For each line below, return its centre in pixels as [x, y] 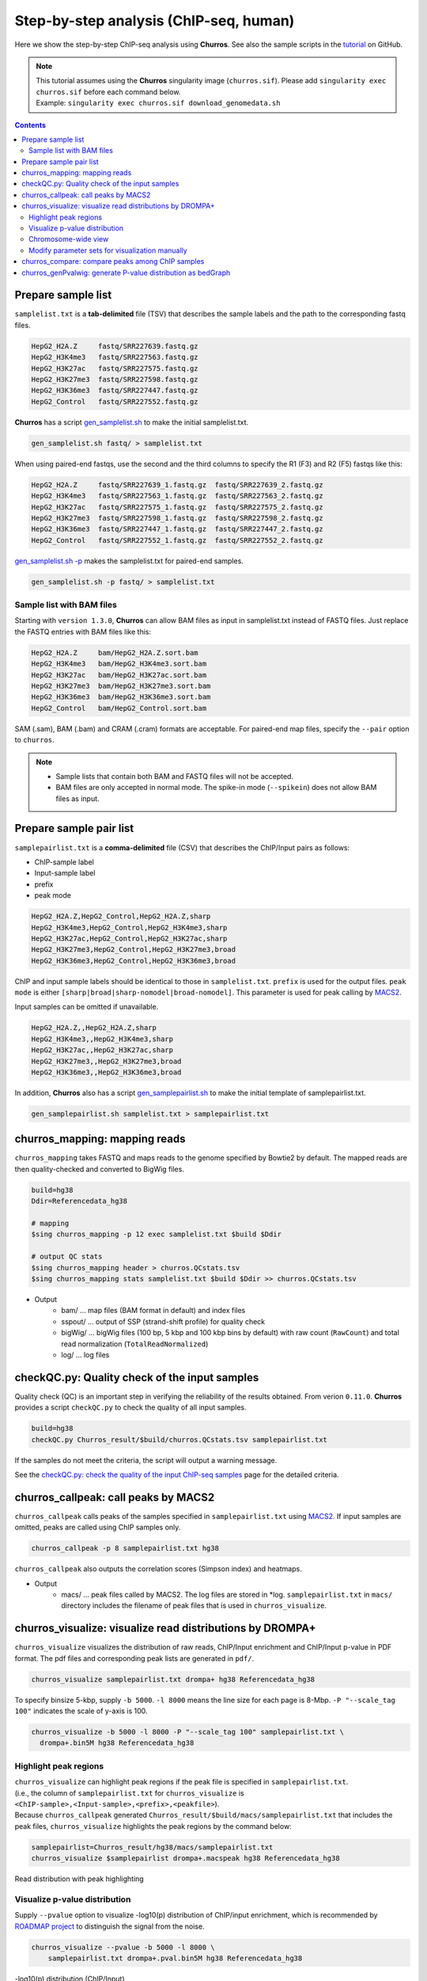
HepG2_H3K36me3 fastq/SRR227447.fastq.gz [115, 391]
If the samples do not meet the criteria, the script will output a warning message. [146, 1460]
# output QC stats [67, 1257]
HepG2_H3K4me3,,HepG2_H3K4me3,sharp [102, 1039]
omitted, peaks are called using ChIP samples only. [98, 1527]
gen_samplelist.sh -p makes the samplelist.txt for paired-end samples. [129, 561]
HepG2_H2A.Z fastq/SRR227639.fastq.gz [115, 346]
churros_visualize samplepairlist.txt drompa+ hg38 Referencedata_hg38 [173, 1679]
